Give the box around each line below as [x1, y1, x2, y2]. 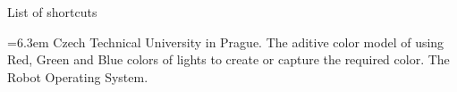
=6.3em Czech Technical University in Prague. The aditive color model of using [7, 32, 444, 51]
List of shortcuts [7, 3, 97, 21]
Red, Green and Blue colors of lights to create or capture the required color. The [7, 50, 450, 69]
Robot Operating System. [7, 67, 148, 86]
